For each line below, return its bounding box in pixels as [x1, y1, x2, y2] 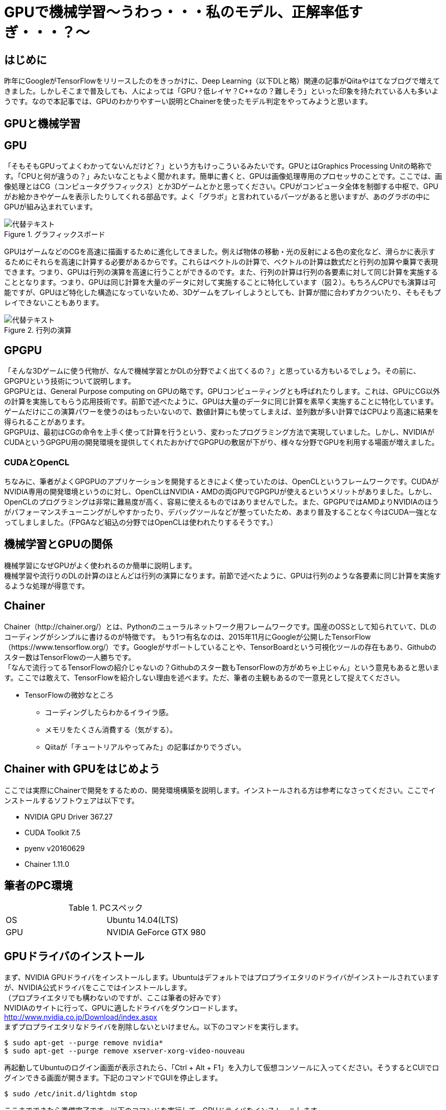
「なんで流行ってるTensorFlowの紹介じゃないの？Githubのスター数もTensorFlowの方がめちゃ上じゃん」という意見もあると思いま [4, 663, 439, 672]
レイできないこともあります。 [4, 298, 103, 307]
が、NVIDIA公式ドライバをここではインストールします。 [4, 983, 192, 992]
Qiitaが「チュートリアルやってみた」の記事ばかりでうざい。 [45, 742, 246, 751]
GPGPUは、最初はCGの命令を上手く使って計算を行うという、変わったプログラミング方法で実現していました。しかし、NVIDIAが [4, 428, 435, 437]
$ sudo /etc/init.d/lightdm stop [4, 1090, 138, 1098]
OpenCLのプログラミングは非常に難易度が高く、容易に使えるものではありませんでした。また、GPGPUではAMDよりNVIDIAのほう [4, 497, 439, 507]
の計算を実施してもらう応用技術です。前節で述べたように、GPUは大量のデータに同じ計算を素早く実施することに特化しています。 [4, 397, 438, 406]
